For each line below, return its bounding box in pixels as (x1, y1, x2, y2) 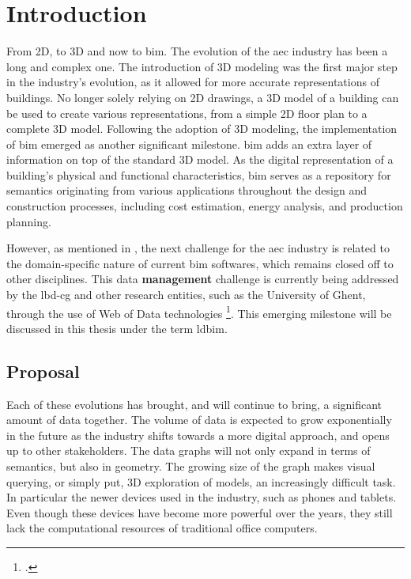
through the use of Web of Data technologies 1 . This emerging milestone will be (6, 302, 392, 321)
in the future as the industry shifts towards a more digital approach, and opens (6, 426, 390, 443)
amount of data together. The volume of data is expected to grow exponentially (6, 411, 392, 428)
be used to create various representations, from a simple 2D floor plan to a (6, 104, 368, 121)
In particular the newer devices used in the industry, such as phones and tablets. (6, 489, 397, 505)
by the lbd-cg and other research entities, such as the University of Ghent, (6, 286, 366, 303)
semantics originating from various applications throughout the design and (6, 182, 367, 199)
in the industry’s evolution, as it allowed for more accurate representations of (6, 74, 379, 90)
